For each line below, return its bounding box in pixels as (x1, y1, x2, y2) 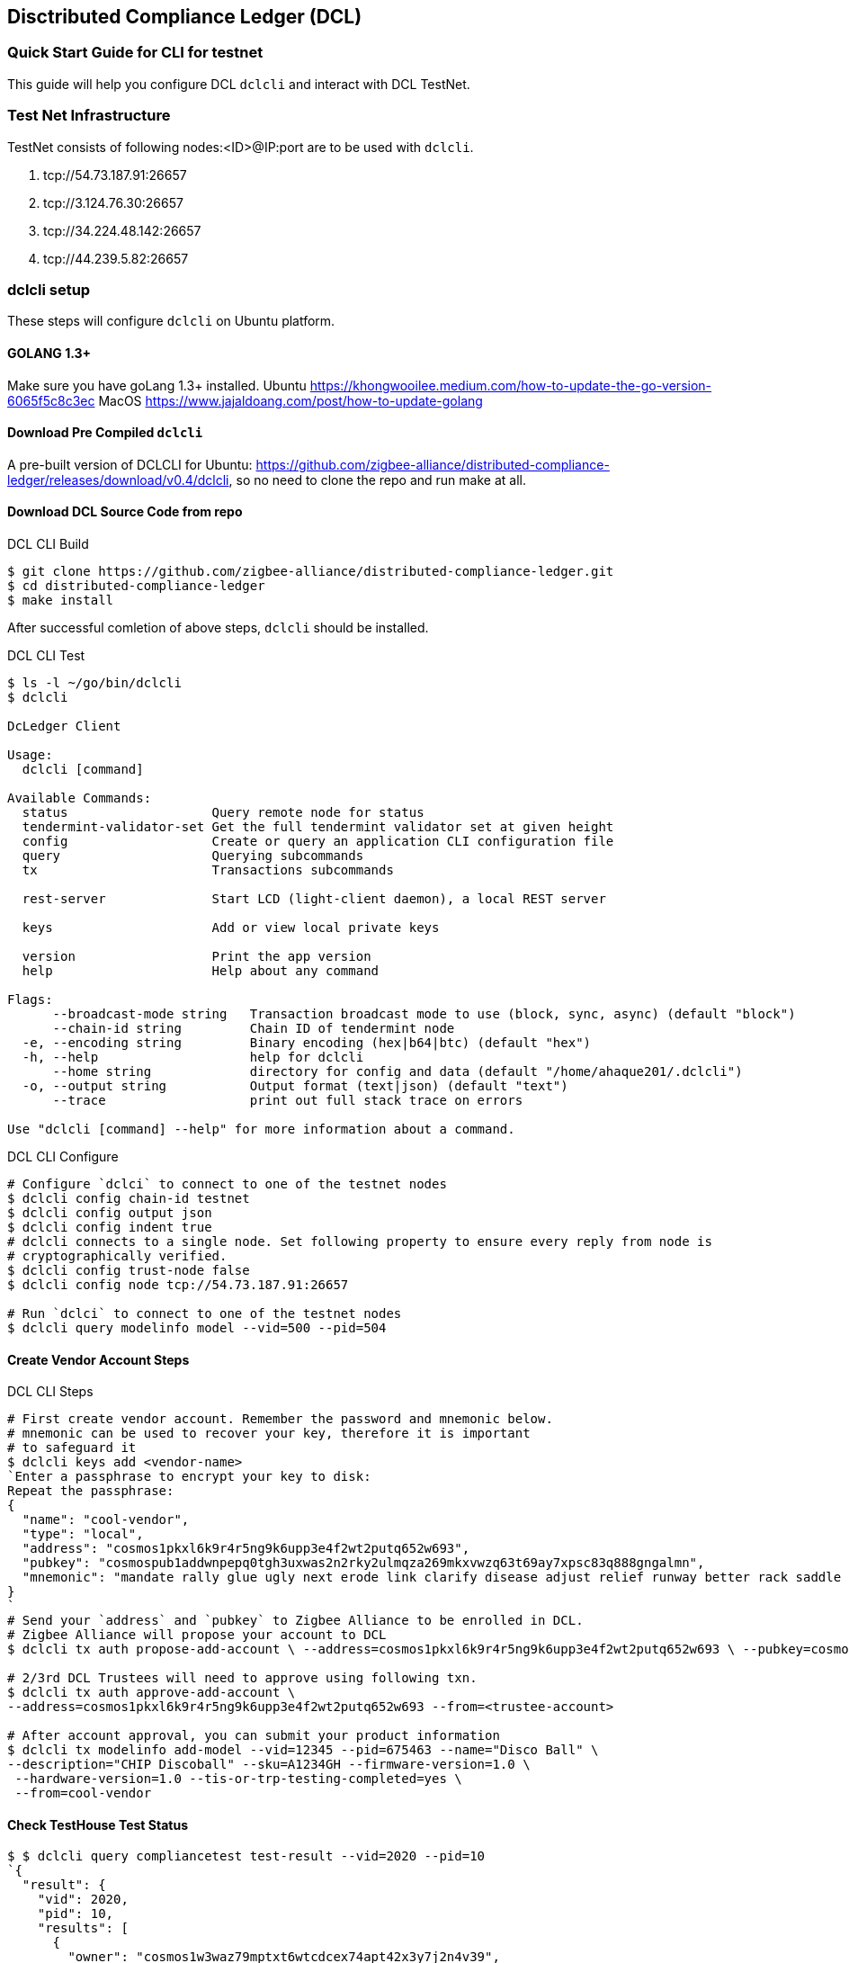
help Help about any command (22, 963, 380, 978)
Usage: (7, 747, 53, 762)
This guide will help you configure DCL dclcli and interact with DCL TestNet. (7, 76, 470, 92)
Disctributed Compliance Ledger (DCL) (7, 5, 362, 28)
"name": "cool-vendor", (22, 1512, 190, 1528)
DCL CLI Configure (7, 1148, 119, 1164)
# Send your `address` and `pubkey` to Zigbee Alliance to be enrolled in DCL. (7, 1613, 584, 1628)
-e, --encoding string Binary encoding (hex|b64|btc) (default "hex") (22, 1035, 592, 1050)
